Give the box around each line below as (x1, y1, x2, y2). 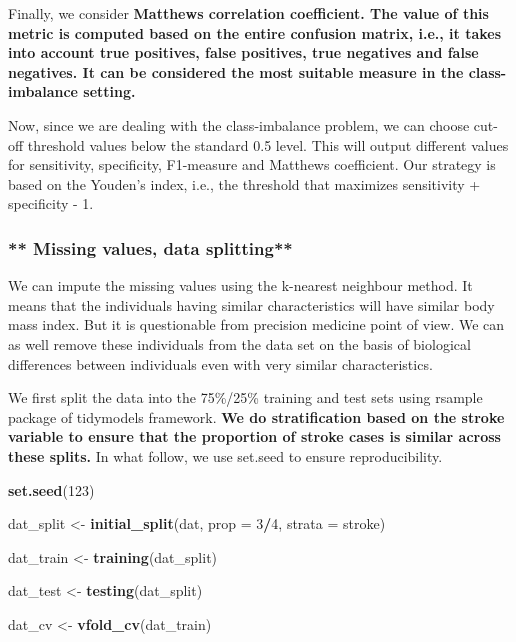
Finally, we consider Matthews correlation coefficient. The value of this (8, 3, 489, 23)
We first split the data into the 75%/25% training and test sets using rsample (8, 387, 483, 408)
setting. (83, 81, 136, 102)
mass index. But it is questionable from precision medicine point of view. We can (8, 314, 505, 335)
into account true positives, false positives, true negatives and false (8, 42, 479, 63)
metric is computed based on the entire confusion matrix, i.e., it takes (8, 22, 502, 43)
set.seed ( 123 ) (8, 479, 95, 500)
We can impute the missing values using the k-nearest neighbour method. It (8, 275, 473, 296)
